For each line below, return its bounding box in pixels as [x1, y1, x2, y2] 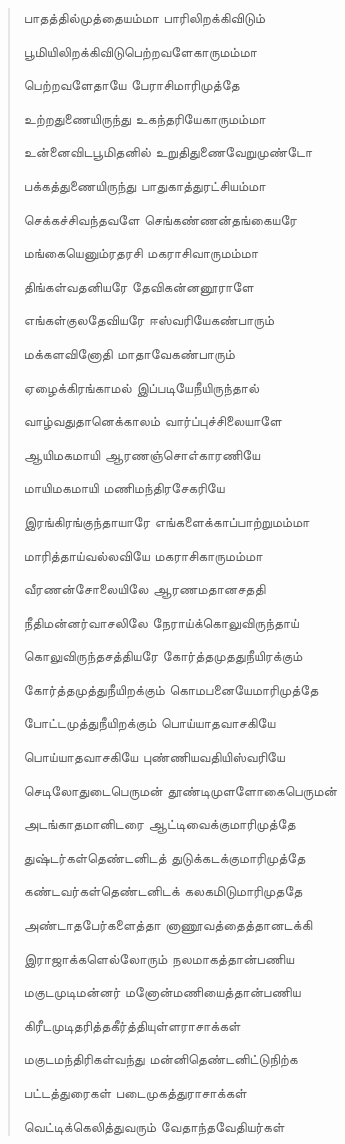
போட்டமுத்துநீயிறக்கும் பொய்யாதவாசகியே [23, 712, 276, 733]
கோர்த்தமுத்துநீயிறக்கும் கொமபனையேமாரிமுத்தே [23, 678, 319, 699]
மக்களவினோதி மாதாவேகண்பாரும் [23, 342, 235, 363]
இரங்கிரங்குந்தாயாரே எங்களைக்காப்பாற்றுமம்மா [23, 510, 310, 531]
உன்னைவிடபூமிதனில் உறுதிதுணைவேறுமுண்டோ [23, 141, 313, 162]
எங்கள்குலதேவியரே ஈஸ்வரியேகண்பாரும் [23, 309, 275, 330]
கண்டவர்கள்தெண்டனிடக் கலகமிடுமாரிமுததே [23, 880, 303, 901]
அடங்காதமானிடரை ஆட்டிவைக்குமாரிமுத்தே [23, 813, 296, 834]
